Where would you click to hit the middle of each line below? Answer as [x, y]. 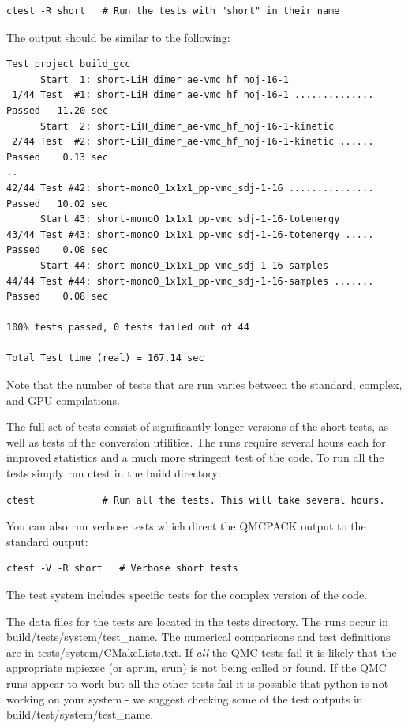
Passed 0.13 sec [57, 157]
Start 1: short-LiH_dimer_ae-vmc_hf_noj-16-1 [164, 79]
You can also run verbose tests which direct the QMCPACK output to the [186, 526]
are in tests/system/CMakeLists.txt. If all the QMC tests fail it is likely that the [202, 652]
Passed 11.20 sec [57, 110]
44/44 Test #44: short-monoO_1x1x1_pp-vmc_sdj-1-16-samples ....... [190, 281]
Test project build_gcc [69, 64]
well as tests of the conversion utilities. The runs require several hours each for [196, 441]
